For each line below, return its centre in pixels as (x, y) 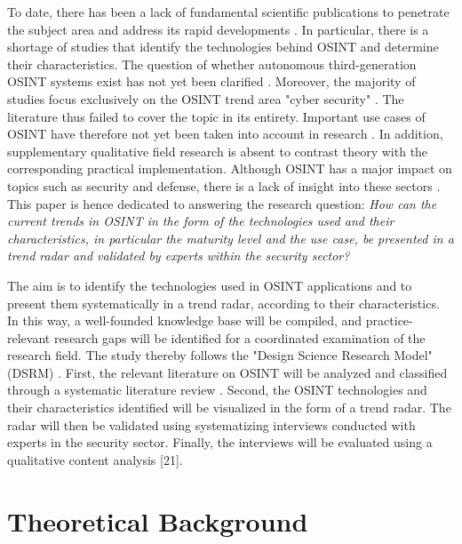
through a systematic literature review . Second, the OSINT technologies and (217, 390)
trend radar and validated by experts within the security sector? (179, 256)
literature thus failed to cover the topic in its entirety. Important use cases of (216, 116)
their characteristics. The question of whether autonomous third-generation (212, 64)
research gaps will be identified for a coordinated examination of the (239, 337)
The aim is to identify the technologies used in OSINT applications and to (210, 285)
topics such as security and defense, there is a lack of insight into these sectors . (224, 185)
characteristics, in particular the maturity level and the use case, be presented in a (231, 238)
